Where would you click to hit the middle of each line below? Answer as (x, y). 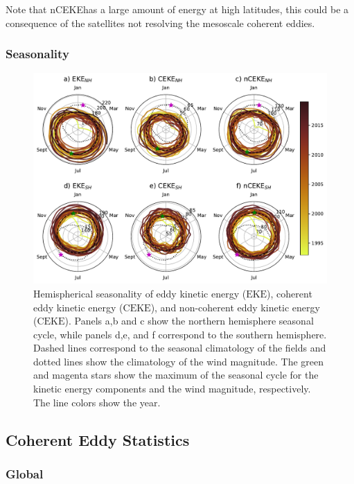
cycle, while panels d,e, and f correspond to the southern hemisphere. (180, 334)
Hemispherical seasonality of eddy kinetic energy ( (140, 293)
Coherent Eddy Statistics (98, 439)
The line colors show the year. (97, 402)
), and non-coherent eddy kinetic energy (235, 307)
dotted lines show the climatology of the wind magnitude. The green (179, 361)
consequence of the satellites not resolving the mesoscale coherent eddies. (160, 23)
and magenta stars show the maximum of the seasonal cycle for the (176, 375)
